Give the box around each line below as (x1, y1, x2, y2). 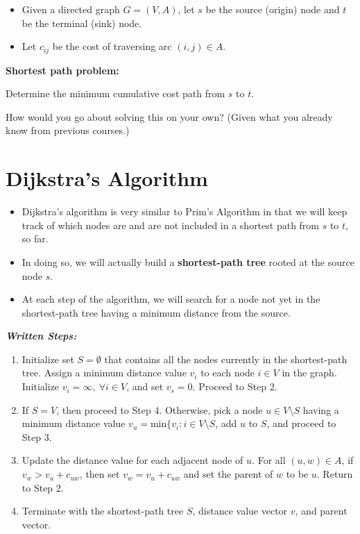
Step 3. (22, 429, 52, 444)
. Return (316, 467, 353, 481)
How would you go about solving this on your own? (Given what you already (6, 109, 333, 124)
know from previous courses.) (6, 123, 130, 137)
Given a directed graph (22, 2, 120, 16)
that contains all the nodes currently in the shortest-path (104, 351, 348, 366)
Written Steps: (6, 328, 77, 343)
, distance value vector (192, 503, 288, 518)
